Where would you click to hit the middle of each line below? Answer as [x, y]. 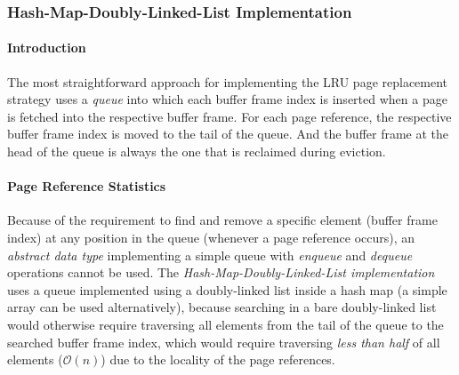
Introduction [47, 48]
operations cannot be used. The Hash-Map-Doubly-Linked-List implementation [221, 272]
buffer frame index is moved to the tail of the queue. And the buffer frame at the [228, 134]
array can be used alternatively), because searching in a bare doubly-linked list [222, 307]
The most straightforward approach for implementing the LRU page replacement [228, 81]
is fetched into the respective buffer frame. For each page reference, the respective [229, 116]
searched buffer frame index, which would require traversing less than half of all [224, 342]
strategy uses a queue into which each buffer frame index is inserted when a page [227, 99]
